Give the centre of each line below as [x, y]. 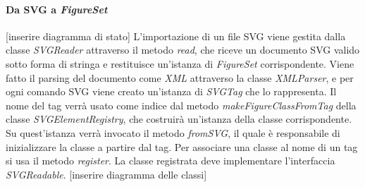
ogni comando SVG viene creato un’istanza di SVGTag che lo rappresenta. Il [171, 91]
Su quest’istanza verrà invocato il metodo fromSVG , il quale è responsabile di [173, 132]
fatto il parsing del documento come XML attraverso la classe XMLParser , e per [180, 77]
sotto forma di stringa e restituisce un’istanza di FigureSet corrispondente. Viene [180, 63]
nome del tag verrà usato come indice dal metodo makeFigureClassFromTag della [181, 105]
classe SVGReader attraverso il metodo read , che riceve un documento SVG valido [183, 50]
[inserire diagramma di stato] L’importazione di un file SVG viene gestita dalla [176, 36]
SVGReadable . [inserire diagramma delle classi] [106, 174]
